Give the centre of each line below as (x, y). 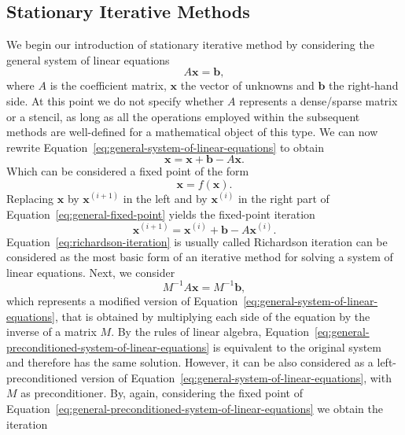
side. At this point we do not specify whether (115, 100)
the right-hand (364, 85)
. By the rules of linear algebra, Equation (210, 332)
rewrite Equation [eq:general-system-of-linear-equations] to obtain (165, 147)
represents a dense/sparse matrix (318, 100)
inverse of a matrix (52, 332)
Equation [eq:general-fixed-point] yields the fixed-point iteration (161, 214)
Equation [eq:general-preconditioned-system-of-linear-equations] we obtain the (195, 409)
